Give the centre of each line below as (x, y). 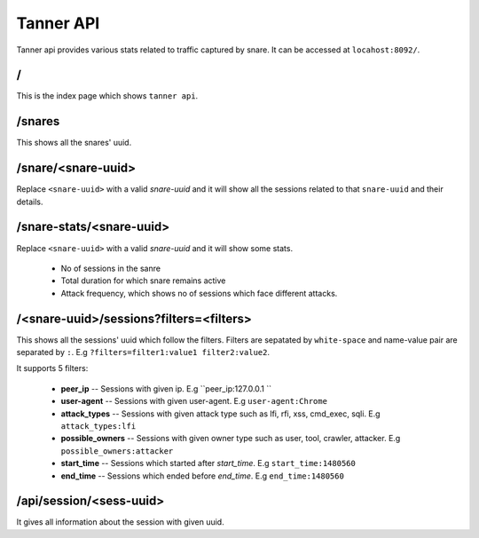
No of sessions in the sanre (111, 268)
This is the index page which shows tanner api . (107, 96)
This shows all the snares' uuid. (74, 143)
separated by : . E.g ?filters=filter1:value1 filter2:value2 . (143, 352)
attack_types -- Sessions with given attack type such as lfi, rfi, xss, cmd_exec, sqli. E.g (220, 414)
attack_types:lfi (98, 426)
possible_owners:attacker (117, 451)
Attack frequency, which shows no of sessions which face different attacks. (199, 293)
